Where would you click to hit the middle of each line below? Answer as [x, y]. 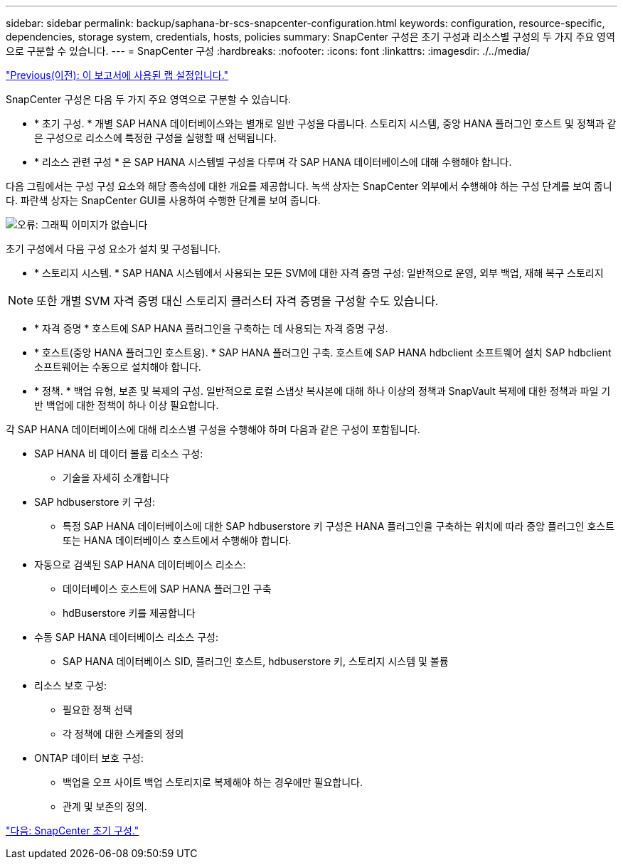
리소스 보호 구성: [71, 685]
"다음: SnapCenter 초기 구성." [73, 830]
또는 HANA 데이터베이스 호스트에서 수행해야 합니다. [177, 540]
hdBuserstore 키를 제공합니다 [129, 613]
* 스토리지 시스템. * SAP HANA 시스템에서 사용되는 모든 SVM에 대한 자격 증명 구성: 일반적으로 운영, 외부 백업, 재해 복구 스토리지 [319, 273]
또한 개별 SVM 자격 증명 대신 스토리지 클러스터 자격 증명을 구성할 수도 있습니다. [238, 301]
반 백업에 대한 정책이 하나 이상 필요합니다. [127, 405]
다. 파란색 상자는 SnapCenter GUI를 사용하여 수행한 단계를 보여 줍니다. [163, 200]
